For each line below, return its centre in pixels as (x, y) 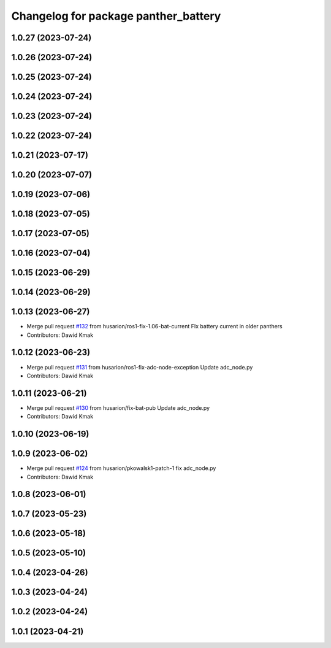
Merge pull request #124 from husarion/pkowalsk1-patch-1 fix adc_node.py (121, 468)
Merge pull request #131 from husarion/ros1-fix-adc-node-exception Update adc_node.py (140, 367)
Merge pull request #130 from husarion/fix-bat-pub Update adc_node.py (118, 407)
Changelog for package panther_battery (116, 16)
